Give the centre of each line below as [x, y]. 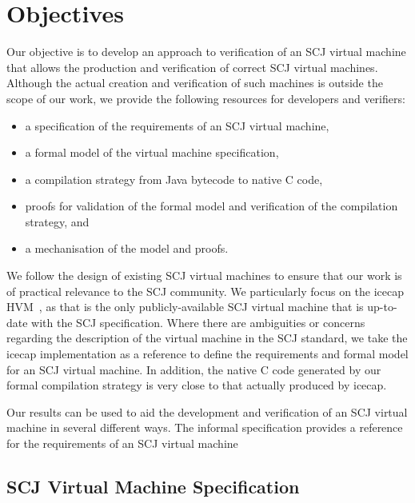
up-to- [382, 307]
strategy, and [57, 221]
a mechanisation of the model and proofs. [127, 248]
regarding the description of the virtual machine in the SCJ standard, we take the [207, 338]
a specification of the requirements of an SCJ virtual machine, [177, 125]
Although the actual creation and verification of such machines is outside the [195, 83]
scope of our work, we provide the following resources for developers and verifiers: [206, 98]
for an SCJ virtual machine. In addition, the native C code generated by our [194, 369]
